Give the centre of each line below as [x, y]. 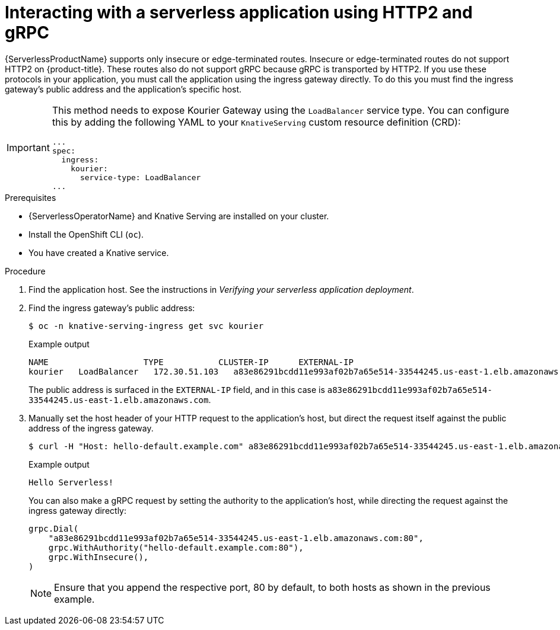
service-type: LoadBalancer [140, 177]
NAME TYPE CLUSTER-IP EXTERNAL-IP [191, 362]
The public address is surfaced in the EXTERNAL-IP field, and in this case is [177, 389]
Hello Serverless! [71, 482]
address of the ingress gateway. [91, 428]
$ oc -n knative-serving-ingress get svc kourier [146, 326]
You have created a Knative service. [99, 252]
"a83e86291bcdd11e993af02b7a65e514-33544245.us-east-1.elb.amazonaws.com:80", [236, 538]
